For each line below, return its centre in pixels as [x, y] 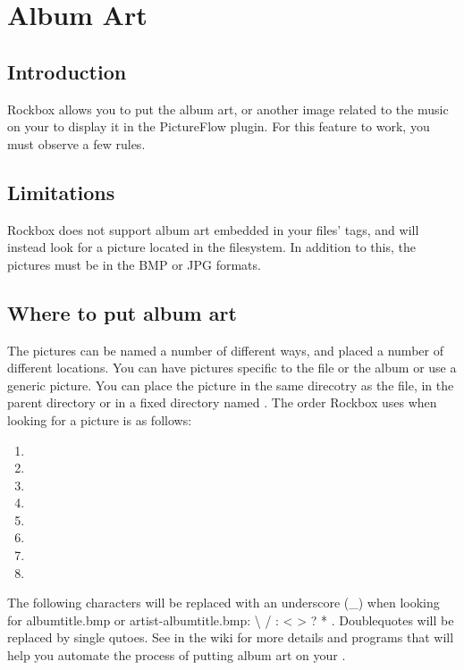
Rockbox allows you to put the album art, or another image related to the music [228, 109]
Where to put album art [122, 312]
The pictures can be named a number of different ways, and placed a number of [225, 350]
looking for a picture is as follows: [100, 419]
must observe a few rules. [76, 143]
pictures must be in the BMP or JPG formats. [134, 264]
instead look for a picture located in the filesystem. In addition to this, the [211, 247]
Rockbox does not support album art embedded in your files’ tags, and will [213, 229]
